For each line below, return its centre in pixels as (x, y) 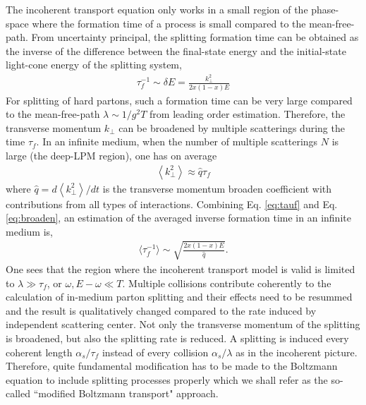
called (18, 393)
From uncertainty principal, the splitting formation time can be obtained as (195, 37)
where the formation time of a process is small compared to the (169, 23)
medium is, (29, 231)
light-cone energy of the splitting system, (94, 65)
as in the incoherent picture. (297, 352)
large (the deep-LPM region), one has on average (111, 155)
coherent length (39, 352)
